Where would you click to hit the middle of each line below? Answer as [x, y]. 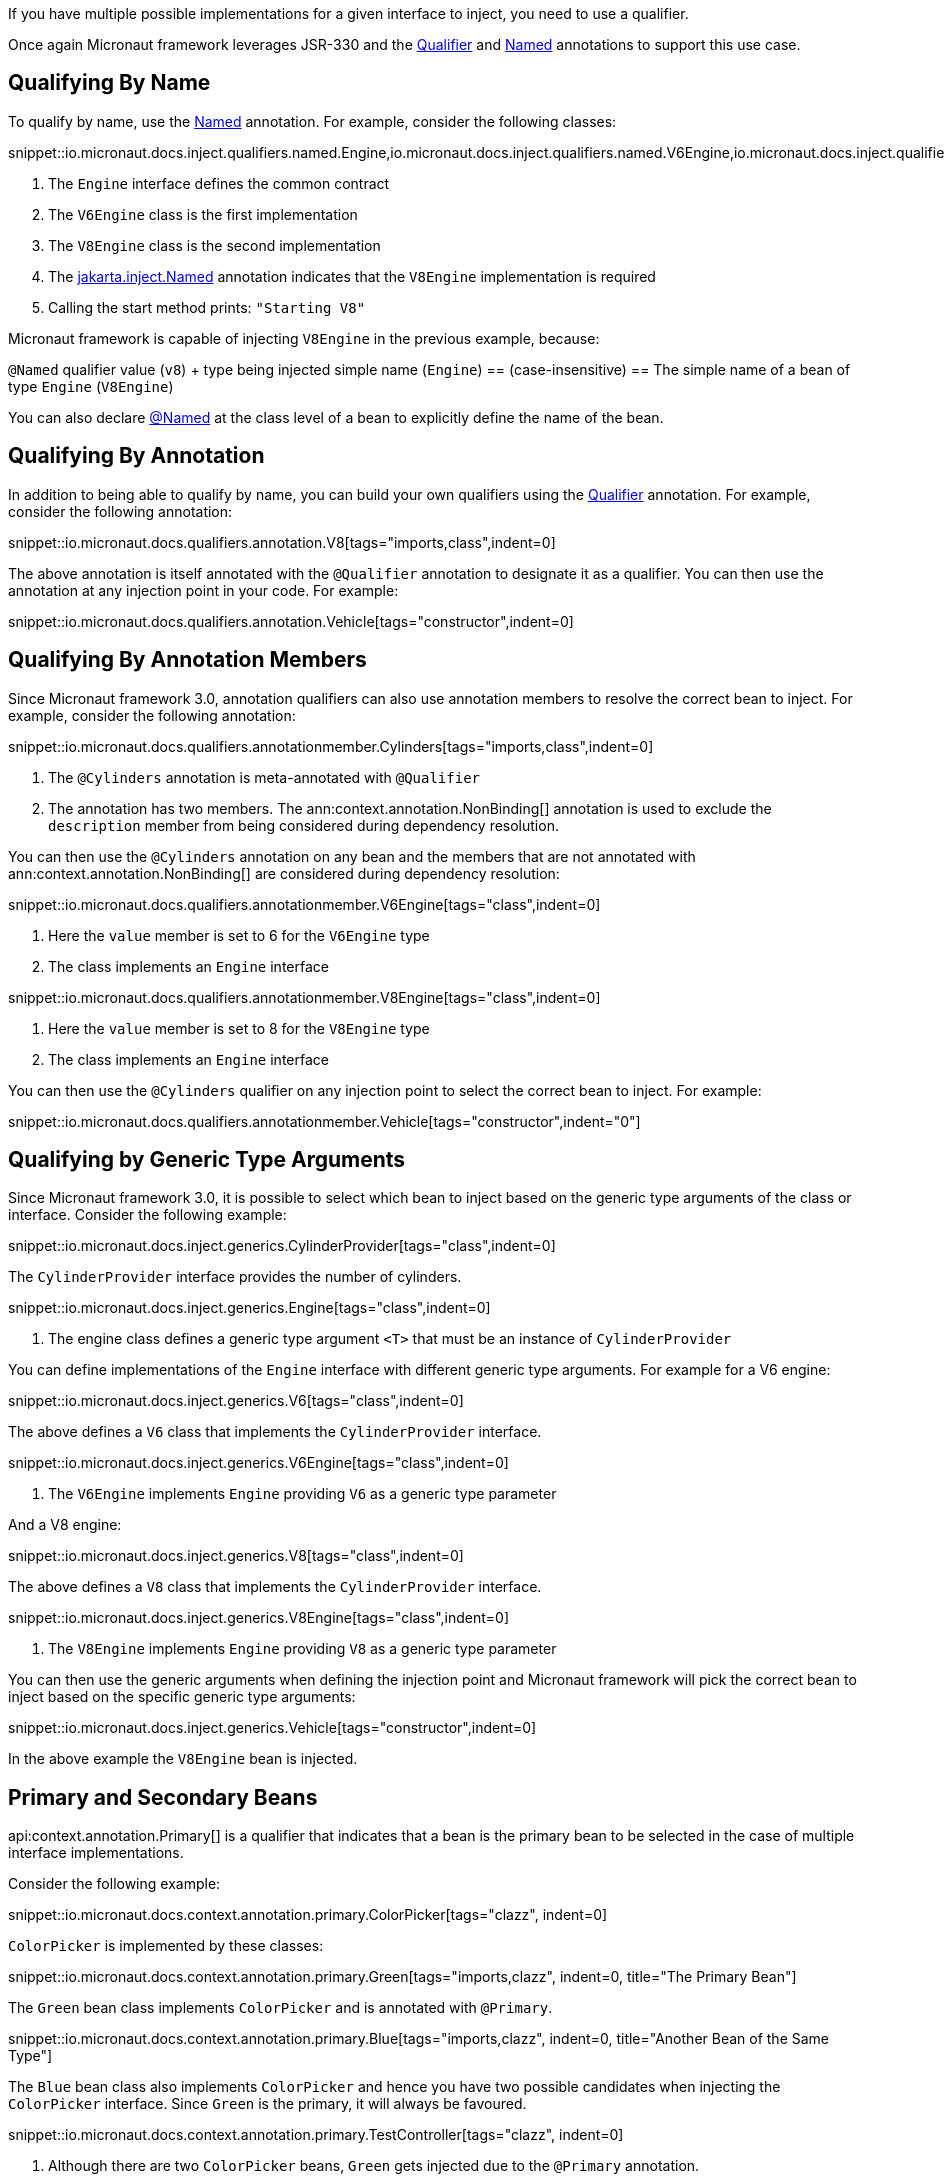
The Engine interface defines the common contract [219, 183]
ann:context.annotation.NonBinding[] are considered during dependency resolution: [284, 873]
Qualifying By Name [109, 83]
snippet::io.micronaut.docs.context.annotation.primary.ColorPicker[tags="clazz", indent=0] [308, 1915]
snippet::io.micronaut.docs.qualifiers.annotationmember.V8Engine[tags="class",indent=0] [304, 997]
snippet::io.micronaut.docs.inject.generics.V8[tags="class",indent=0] [236, 1556]
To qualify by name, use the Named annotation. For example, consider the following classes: [312, 121]
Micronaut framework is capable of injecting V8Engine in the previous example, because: [304, 338]
